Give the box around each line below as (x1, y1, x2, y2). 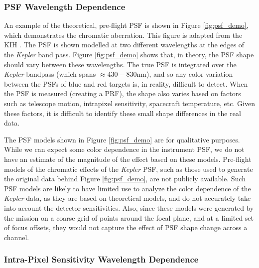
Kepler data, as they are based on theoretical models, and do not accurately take (4, 193, 251, 203)
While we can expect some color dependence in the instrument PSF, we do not (4, 144, 245, 154)
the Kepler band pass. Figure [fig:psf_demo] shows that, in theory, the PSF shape (4, 49, 254, 59)
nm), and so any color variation (136, 69, 233, 79)
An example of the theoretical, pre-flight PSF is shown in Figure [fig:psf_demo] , (4, 20, 249, 30)
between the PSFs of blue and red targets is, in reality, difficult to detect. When (4, 78, 248, 89)
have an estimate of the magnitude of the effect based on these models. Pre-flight (4, 153, 252, 164)
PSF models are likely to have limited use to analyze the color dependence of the (4, 183, 251, 193)
